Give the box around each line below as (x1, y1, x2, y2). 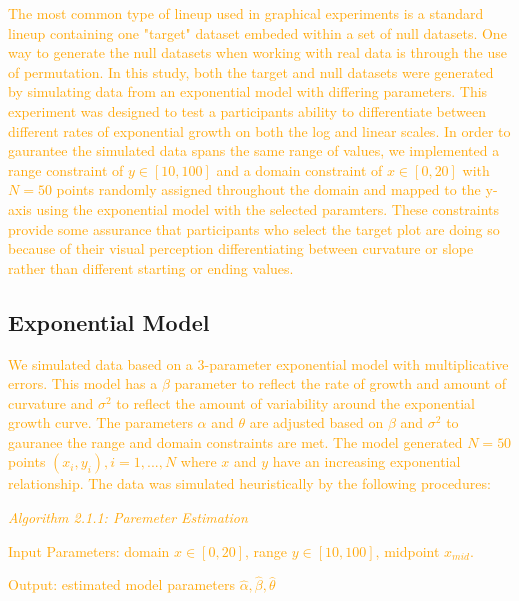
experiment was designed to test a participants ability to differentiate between (8, 100, 486, 121)
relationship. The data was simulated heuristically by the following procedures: (8, 473, 491, 494)
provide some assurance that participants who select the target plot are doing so (8, 218, 500, 239)
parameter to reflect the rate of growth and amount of (174, 373, 507, 394)
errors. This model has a (8, 373, 158, 394)
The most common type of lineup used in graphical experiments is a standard (8, 3, 484, 23)
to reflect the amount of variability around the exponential (116, 392, 475, 413)
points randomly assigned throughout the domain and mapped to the (56, 179, 481, 200)
